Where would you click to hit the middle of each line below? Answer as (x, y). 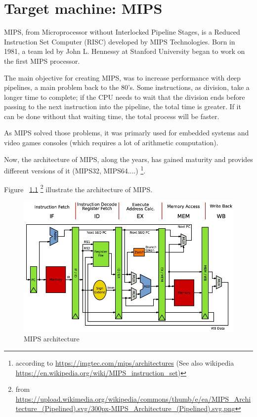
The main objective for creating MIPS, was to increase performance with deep (122, 77)
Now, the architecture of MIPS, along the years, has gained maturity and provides (128, 159)
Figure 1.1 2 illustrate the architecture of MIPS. (78, 188)
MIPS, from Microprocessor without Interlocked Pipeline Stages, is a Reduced (122, 32)
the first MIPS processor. (42, 61)
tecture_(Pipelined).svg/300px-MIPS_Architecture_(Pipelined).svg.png (125, 408)
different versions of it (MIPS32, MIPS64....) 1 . (75, 170)
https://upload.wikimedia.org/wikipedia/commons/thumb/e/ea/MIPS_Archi (133, 398)
